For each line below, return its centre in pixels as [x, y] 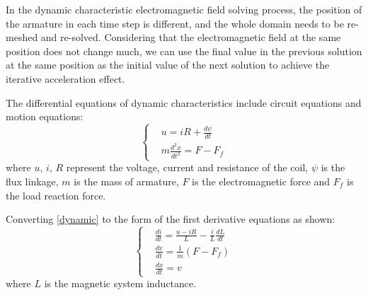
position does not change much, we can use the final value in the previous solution [184, 51]
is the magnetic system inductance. [120, 283]
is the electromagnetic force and [261, 181]
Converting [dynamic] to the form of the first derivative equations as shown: [171, 219]
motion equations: [45, 116]
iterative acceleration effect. [65, 78]
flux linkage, [32, 181]
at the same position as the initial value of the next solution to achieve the [168, 65]
